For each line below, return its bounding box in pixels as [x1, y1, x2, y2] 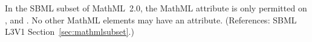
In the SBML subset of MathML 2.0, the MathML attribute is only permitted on [5, 2, 307, 14]
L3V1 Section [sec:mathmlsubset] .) [5, 25, 134, 38]
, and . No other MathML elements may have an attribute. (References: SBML [5, 13, 297, 26]
